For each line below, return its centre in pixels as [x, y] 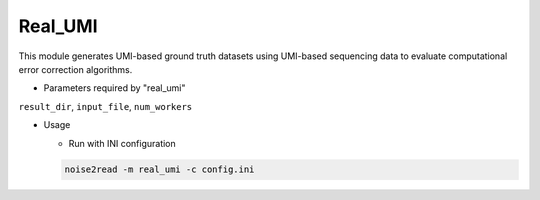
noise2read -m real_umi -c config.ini [159, 169]
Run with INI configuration [122, 143]
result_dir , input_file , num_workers [105, 106]
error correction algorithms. [75, 69]
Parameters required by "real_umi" [114, 88]
